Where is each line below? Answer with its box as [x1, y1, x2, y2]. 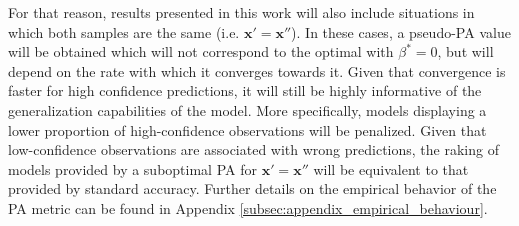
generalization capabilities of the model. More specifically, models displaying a [8, 99, 487, 120]
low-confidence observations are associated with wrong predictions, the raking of [8, 139, 499, 160]
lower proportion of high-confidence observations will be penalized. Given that [8, 119, 487, 140]
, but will [437, 41, 494, 62]
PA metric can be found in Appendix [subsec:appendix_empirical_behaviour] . [8, 197, 488, 218]
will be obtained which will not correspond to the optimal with [8, 41, 394, 62]
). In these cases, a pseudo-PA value [291, 21, 511, 42]
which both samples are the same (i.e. [8, 21, 240, 42]
